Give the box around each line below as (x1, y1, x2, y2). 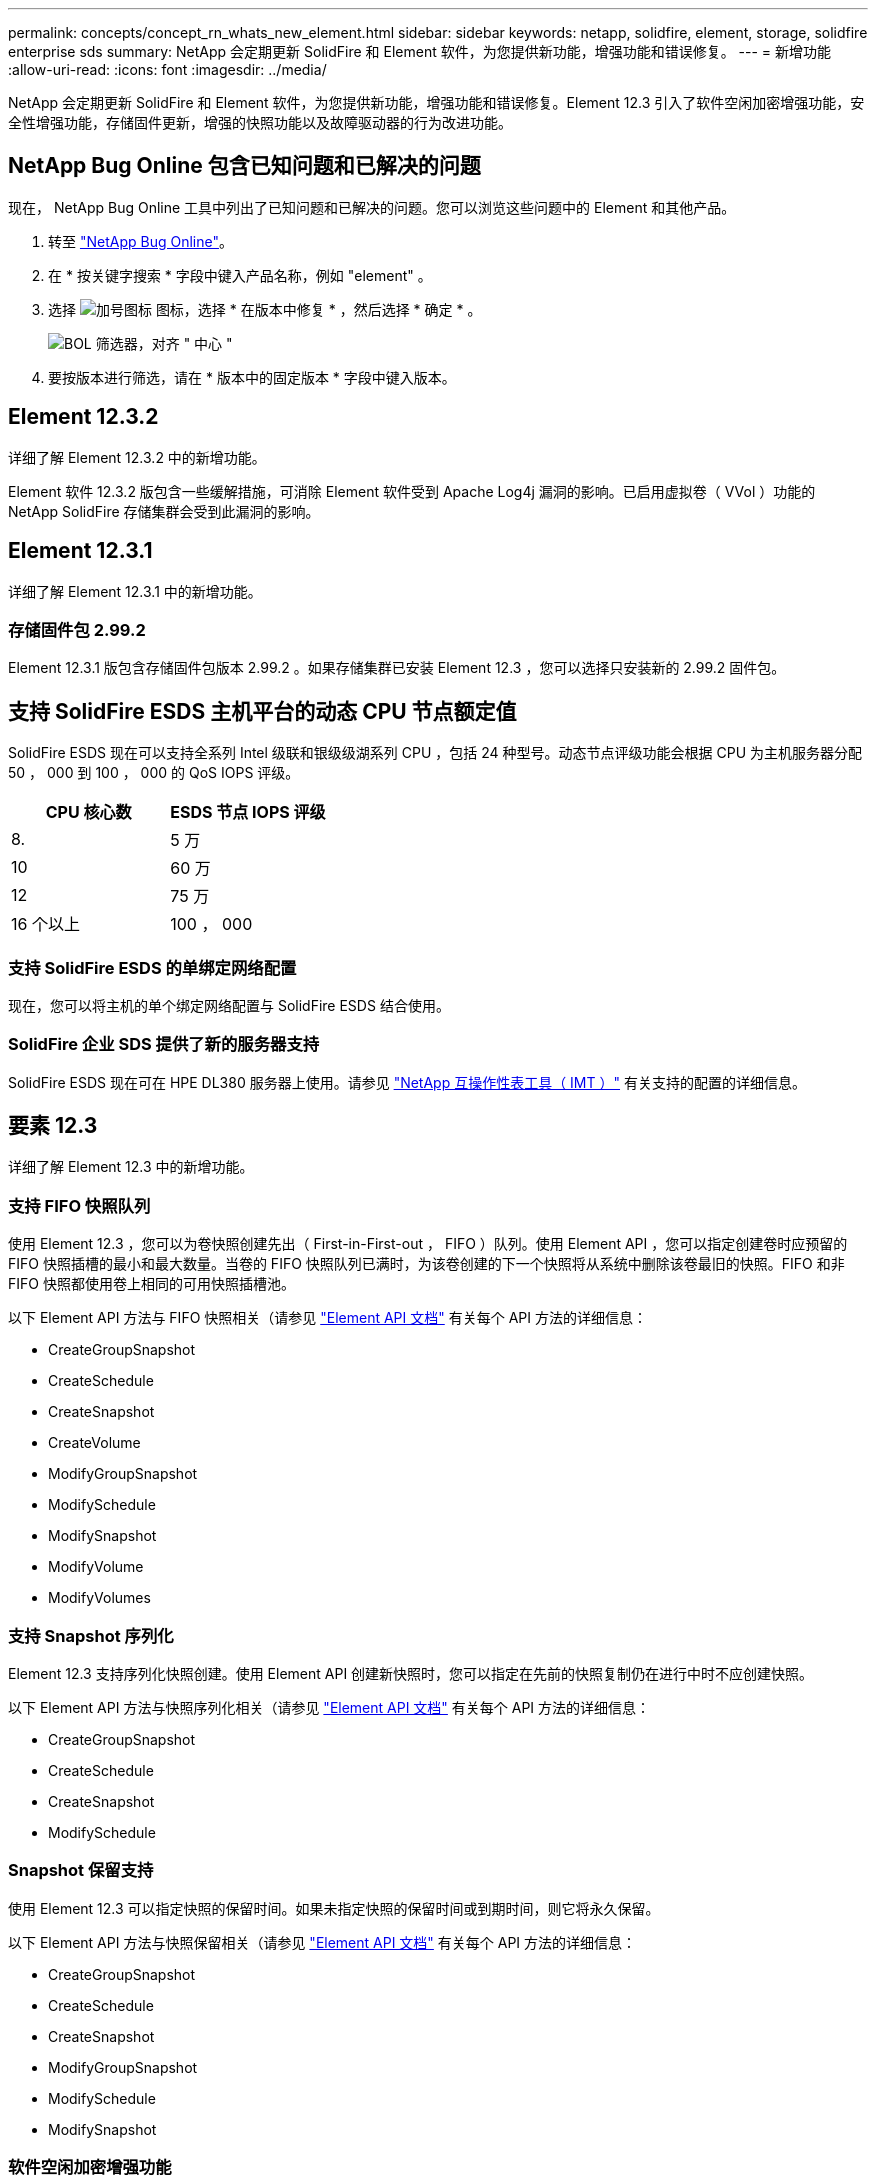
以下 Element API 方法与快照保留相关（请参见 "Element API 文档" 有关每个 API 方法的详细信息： (8, 1933, 637, 1951)
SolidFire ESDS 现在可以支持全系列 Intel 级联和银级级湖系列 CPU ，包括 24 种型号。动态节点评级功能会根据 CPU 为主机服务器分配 (8, 744, 863, 762)
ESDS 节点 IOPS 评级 (170, 802, 326, 823)
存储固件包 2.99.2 (8, 619, 146, 640)
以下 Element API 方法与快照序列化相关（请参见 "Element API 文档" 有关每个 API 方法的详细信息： (8, 1698, 651, 1716)
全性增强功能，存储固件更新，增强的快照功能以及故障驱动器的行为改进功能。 (8, 114, 512, 131)
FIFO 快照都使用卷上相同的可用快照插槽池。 (8, 1275, 295, 1293)
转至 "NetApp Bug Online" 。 (48, 232, 233, 250)
